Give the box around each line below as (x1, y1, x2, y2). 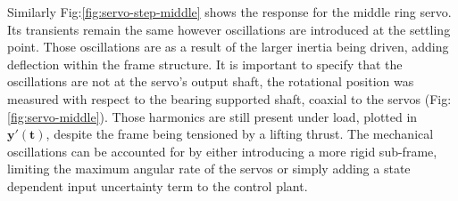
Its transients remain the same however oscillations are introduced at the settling (7, 20, 451, 38)
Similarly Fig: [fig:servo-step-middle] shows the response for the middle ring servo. (7, 3, 452, 20)
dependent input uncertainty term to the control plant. (7, 176, 308, 195)
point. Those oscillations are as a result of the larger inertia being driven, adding (7, 37, 449, 56)
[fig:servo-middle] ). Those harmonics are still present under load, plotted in (7, 107, 418, 125)
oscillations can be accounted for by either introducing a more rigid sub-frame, (7, 141, 437, 160)
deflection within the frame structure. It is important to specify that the (7, 54, 403, 73)
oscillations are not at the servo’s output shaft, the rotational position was (7, 72, 414, 91)
